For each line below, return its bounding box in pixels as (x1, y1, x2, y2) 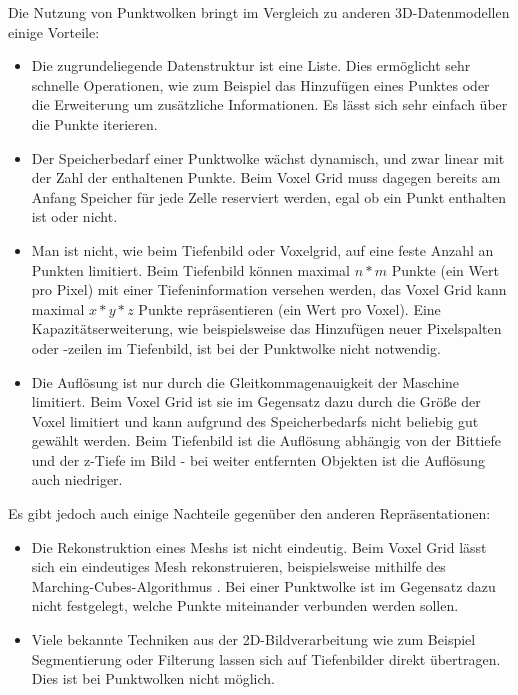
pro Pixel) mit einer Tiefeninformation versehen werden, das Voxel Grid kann (31, 279, 507, 300)
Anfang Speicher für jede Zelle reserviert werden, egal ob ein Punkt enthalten (31, 186, 506, 207)
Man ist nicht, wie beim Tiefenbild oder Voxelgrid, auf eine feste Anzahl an (31, 239, 494, 260)
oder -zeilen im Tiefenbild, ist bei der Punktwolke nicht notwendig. (31, 337, 441, 358)
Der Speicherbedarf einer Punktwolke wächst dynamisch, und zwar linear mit (31, 147, 505, 168)
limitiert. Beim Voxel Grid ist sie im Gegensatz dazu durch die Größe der (31, 391, 481, 412)
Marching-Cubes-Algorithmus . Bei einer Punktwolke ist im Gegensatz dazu (31, 575, 496, 596)
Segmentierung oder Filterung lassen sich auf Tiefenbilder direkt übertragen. (31, 648, 501, 669)
